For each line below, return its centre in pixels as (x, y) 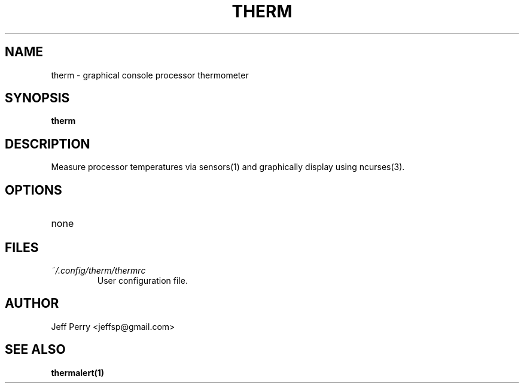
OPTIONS (33, 190)
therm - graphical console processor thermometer (150, 75)
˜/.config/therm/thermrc (98, 270)
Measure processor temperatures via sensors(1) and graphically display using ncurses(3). (228, 167)
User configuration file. (142, 280)
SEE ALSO (35, 350)
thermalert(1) (78, 372)
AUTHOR (32, 304)
